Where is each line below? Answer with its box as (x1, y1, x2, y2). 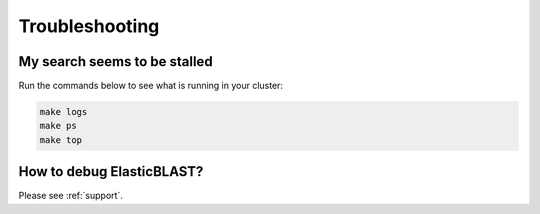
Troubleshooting (18, 15, 160, 37)
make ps (39, 120, 77, 132)
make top (39, 134, 83, 145)
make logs (39, 106, 88, 118)
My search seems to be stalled (18, 53, 214, 70)
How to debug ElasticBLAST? (18, 163, 204, 180)
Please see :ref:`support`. (18, 190, 124, 202)
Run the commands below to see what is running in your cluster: (18, 80, 284, 92)
